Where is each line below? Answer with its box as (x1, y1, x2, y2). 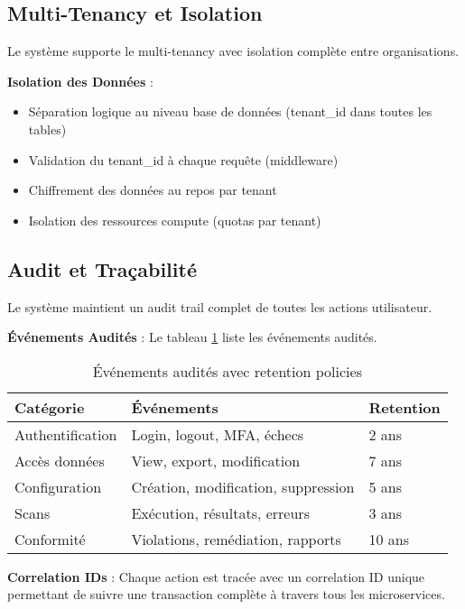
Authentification (14, 423, 117, 445)
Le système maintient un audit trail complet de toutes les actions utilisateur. (7, 297, 432, 316)
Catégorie (14, 396, 85, 418)
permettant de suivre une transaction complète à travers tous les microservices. (7, 585, 445, 604)
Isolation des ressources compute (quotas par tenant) (28, 210, 321, 229)
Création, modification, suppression (131, 475, 355, 497)
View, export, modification (131, 449, 301, 471)
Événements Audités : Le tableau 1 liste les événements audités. (7, 328, 377, 346)
